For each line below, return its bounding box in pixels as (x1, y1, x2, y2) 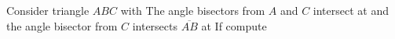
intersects (132, 17, 178, 34)
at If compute (201, 17, 267, 34)
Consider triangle (6, 2, 90, 18)
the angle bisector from (6, 17, 118, 34)
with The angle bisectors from (120, 2, 265, 18)
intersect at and (313, 2, 389, 18)
